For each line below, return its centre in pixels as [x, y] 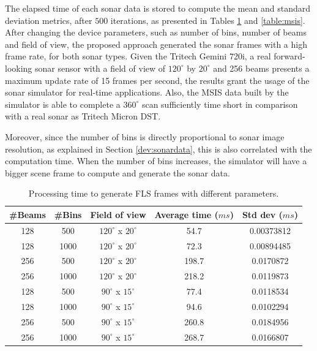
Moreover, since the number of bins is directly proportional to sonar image [145, 136]
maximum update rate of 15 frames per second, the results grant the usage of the [157, 80]
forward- [289, 56]
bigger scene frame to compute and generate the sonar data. [117, 172]
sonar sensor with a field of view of [100, 68]
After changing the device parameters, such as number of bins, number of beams [156, 32]
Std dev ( [262, 214]
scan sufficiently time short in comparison [220, 104]
